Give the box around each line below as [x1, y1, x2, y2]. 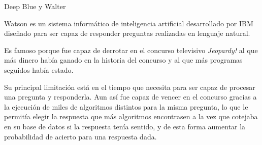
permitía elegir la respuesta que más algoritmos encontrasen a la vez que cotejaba [4, 111, 258, 122]
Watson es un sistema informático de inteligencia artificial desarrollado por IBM [4, 18, 253, 28]
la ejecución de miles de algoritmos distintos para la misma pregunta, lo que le [4, 101, 248, 112]
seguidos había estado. [4, 64, 74, 75]
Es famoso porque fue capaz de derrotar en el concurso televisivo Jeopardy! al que [4, 44, 258, 55]
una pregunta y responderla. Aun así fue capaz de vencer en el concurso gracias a [4, 91, 257, 102]
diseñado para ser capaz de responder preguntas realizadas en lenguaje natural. [4, 28, 250, 38]
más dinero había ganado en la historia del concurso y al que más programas [4, 55, 243, 65]
